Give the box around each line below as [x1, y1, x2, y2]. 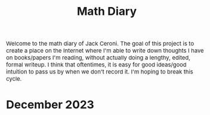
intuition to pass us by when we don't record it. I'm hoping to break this [6, 68, 193, 75]
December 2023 [6, 98, 94, 111]
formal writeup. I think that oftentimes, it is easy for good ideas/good [6, 61, 187, 68]
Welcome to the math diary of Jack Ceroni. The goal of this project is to [6, 40, 194, 47]
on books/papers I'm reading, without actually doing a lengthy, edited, [6, 54, 190, 62]
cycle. [6, 75, 22, 82]
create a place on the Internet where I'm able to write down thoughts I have [6, 47, 205, 55]
